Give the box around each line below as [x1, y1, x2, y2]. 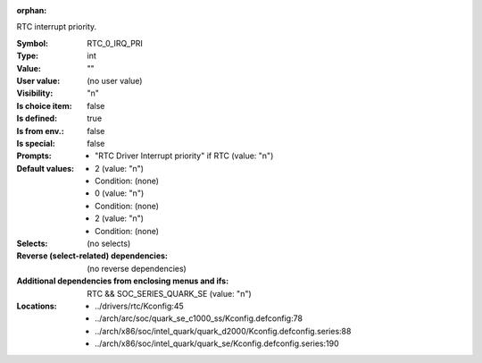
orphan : [16, 5, 47, 15]
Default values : [16, 163, 75, 173]
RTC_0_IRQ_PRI [87, 38, 143, 48]
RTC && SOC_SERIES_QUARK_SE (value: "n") [87, 288, 252, 299]
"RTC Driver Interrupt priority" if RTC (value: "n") [95, 150, 274, 161]
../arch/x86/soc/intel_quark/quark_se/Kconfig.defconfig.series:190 [95, 338, 339, 349]
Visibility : [16, 88, 54, 98]
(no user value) [87, 75, 143, 86]
